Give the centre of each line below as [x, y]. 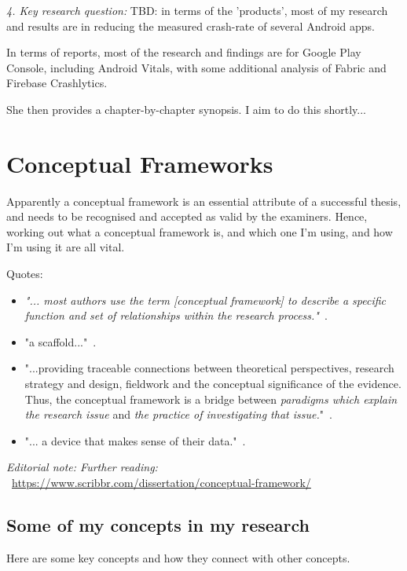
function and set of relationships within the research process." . [176, 315]
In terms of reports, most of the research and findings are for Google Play [184, 52]
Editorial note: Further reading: [82, 467]
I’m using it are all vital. [66, 247]
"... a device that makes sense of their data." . [135, 440]
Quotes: [25, 274]
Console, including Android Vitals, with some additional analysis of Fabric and [196, 67]
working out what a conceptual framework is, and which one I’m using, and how [200, 231]
